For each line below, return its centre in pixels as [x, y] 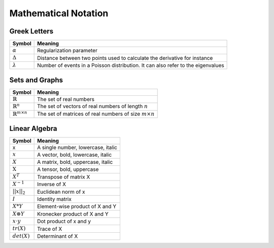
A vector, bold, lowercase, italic [75, 155]
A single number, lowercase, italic [77, 148]
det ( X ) [21, 236]
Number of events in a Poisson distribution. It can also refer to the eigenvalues [131, 65]
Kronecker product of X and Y [73, 214]
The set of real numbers [66, 99]
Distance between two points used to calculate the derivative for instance [125, 58]
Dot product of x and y [64, 222]
